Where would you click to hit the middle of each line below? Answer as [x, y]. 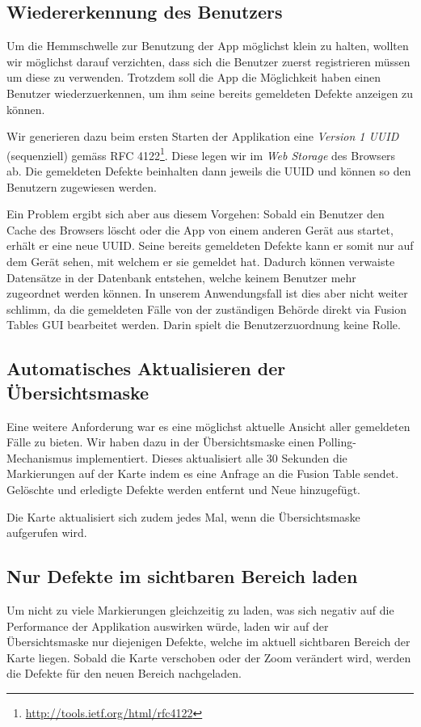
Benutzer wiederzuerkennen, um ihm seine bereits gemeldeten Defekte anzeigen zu [210, 93]
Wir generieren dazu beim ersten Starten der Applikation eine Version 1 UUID [203, 136]
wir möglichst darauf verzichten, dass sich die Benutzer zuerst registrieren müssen [208, 61]
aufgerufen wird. [47, 533]
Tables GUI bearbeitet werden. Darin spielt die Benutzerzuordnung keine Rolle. [204, 325]
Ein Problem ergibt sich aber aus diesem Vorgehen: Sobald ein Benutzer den [196, 214]
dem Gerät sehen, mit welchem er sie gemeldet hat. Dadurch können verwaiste [201, 261]
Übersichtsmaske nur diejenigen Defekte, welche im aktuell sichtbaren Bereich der [208, 642]
